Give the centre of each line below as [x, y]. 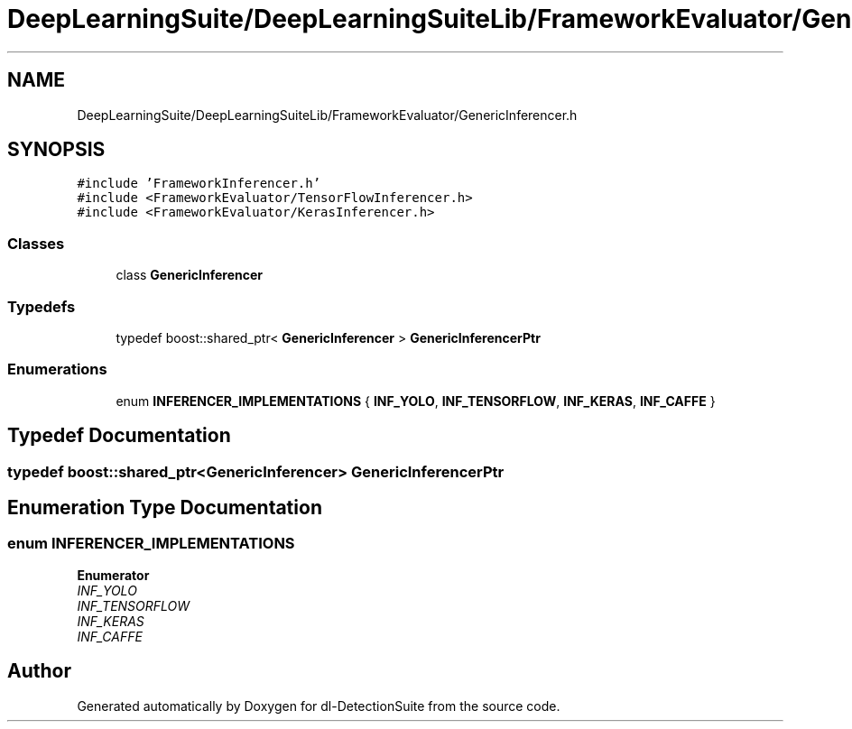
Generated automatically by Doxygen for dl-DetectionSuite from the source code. [319, 706]
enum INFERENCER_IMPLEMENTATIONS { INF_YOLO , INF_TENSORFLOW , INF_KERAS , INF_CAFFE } [416, 401]
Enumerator [113, 575]
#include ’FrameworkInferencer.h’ [199, 184]
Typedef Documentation [119, 436]
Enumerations [57, 369]
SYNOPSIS [56, 150]
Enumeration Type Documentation [165, 507]
